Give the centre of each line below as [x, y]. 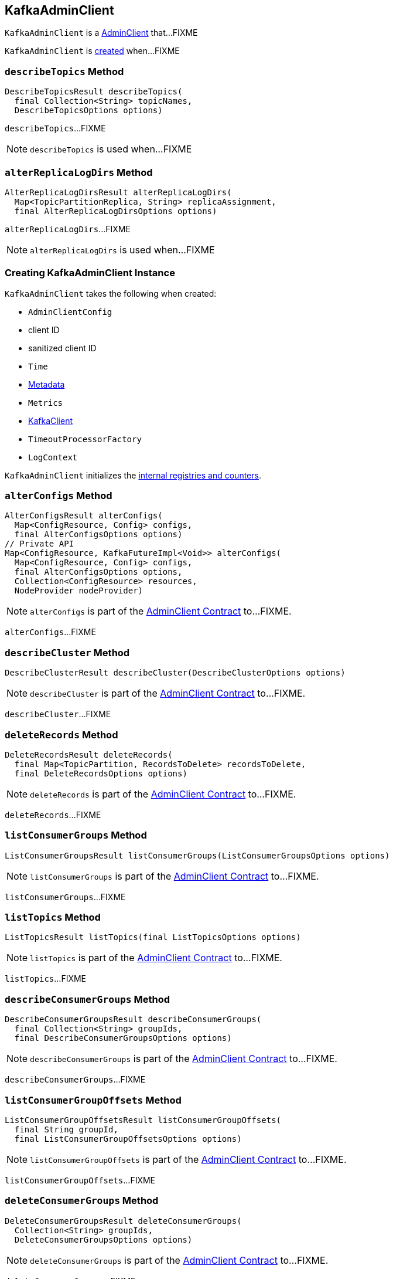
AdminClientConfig [70, 312]
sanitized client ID [62, 348]
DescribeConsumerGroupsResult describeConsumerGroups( [133, 1020]
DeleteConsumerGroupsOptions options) [103, 1239]
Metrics [46, 403]
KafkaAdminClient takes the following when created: [111, 293]
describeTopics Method [64, 71]
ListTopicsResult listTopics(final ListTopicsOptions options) [153, 937]
